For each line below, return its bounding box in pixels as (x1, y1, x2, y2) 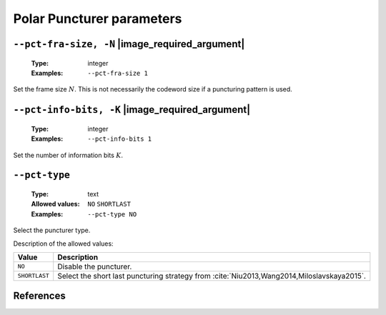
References (13, 290, 66, 302)
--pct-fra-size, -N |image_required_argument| (13, 38, 245, 50)
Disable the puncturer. (57, 261, 132, 271)
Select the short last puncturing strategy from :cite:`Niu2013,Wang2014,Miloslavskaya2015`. (57, 271, 366, 281)
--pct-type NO (87, 210, 137, 218)
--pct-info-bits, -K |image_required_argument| (13, 104, 251, 116)
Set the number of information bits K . (13, 151, 123, 159)
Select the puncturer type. (13, 226, 91, 235)
